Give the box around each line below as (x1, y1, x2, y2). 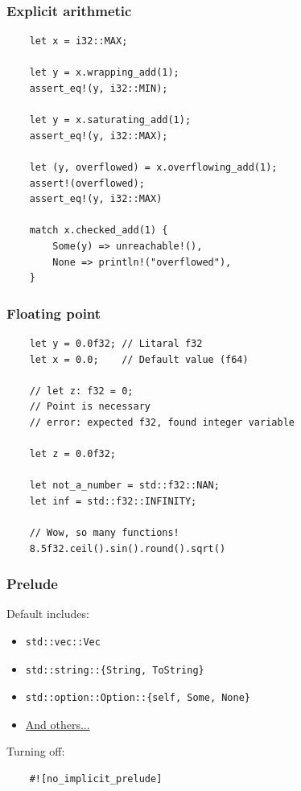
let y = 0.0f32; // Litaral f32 (29, 337, 203, 349)
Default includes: (6, 605, 89, 622)
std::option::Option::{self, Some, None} (25, 692, 250, 704)
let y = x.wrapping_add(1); (29, 67, 179, 79)
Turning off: (6, 743, 65, 760)
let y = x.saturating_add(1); (29, 114, 192, 126)
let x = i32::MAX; (29, 35, 128, 47)
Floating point (6, 303, 101, 323)
